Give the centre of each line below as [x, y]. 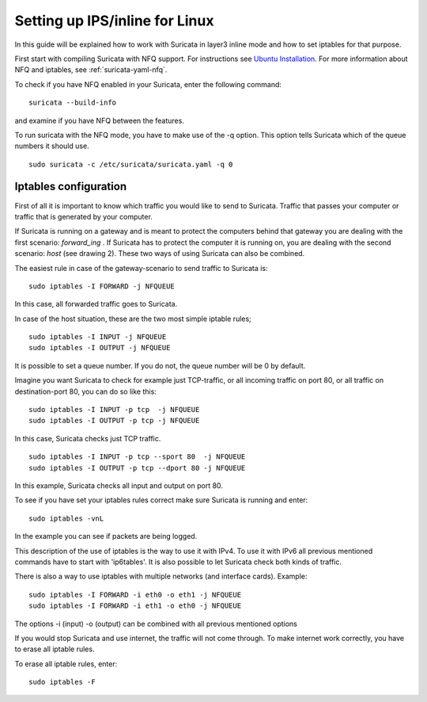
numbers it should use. [52, 146]
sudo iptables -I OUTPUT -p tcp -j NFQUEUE [114, 421]
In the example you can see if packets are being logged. [106, 536]
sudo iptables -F [62, 682]
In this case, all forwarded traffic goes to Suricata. [96, 304]
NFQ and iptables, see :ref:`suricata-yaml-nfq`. [91, 70]
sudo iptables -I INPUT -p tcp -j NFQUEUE [114, 410]
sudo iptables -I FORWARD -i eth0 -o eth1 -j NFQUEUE [135, 595]
